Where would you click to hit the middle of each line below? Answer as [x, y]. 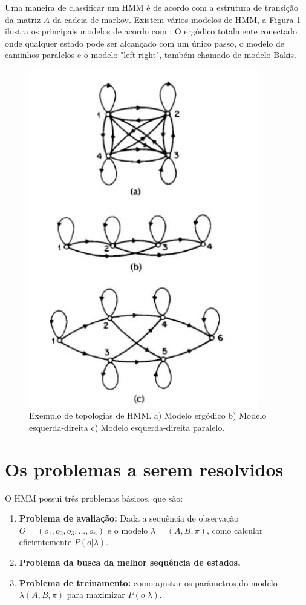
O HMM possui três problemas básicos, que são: [94, 498]
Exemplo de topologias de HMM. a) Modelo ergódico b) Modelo [148, 415]
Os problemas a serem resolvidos [144, 469]
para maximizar [96, 594]
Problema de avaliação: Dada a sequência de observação [129, 518]
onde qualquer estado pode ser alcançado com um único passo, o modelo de [145, 43]
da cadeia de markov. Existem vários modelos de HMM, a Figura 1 [177, 19]
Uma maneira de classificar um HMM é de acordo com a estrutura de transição [152, 7]
